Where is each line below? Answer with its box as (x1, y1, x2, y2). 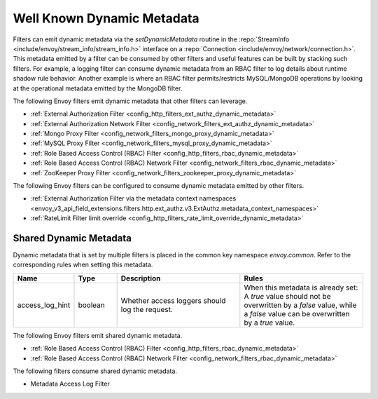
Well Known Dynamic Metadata (13, 11, 199, 26)
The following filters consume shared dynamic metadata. (13, 367, 178, 375)
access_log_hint (17, 300, 71, 310)
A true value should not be (244, 291, 331, 301)
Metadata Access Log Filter (30, 379, 110, 388)
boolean (78, 300, 105, 310)
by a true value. (244, 318, 295, 327)
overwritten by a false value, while (244, 300, 357, 310)
